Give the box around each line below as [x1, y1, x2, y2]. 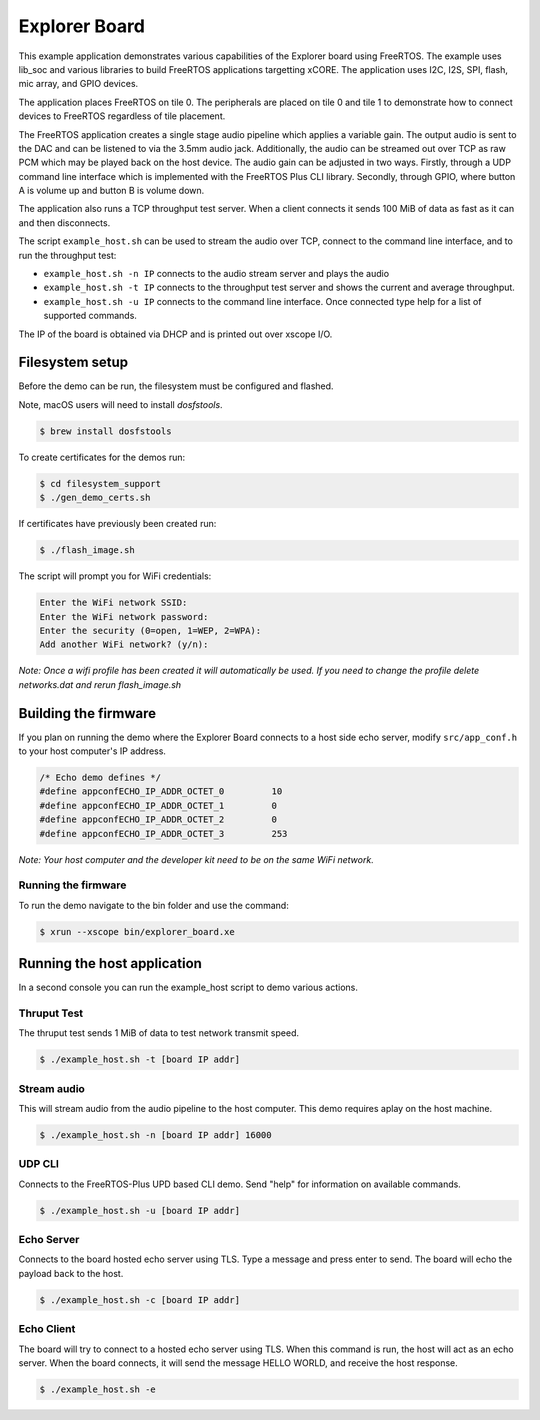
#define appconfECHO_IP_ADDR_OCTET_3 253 [39, 828, 288, 839]
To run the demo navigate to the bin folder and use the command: [18, 899, 289, 911]
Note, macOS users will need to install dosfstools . [18, 398, 224, 410]
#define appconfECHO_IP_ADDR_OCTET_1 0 [39, 800, 277, 811]
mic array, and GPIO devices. [18, 78, 139, 90]
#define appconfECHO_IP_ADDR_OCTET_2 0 [39, 814, 277, 825]
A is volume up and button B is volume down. [18, 185, 205, 197]
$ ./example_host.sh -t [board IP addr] [39, 1054, 240, 1065]
